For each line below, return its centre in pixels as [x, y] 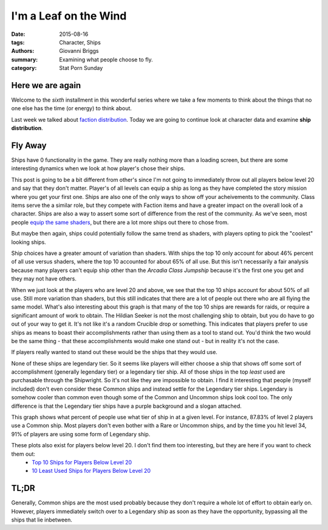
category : [24, 68]
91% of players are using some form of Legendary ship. [81, 434]
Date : [18, 34]
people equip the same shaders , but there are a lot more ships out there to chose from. [120, 222]
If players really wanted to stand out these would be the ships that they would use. [114, 352]
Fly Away [29, 145]
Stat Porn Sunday [81, 68]
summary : [25, 59]
